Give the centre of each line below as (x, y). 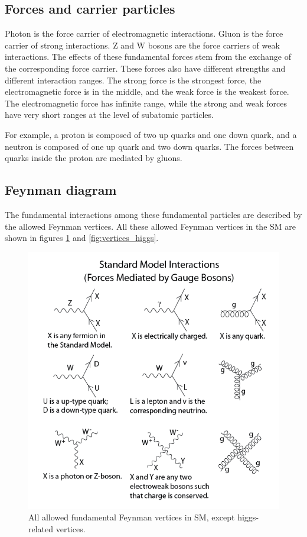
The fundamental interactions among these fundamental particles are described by (153, 214)
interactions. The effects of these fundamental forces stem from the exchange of (148, 57)
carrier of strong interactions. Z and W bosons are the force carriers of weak (142, 45)
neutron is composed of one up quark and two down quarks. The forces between (149, 146)
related (41, 528)
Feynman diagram (61, 190)
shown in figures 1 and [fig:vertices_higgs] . (82, 238)
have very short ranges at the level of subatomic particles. (109, 115)
